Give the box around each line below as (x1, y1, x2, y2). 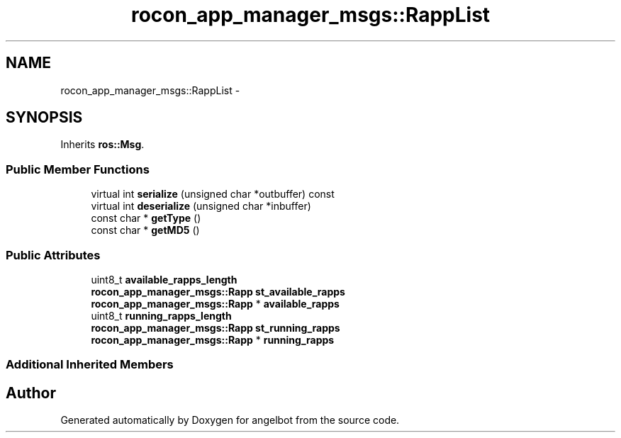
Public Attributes (6, 247, 101, 262)
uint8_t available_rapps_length (91, 273, 237, 286)
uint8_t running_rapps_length (91, 309, 232, 322)
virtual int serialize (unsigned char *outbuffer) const (91, 188, 335, 201)
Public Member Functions (6, 162, 150, 176)
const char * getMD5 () (91, 224, 200, 237)
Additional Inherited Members (6, 357, 174, 372)
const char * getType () (91, 212, 201, 225)
